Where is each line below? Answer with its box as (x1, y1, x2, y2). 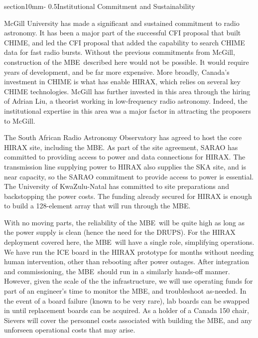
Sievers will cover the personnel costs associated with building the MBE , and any (4, 315, 252, 325)
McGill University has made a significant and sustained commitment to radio (4, 17, 240, 28)
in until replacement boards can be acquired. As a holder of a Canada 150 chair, (4, 305, 249, 316)
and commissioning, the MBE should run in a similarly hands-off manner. (4, 266, 230, 276)
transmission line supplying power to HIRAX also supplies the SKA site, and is (4, 161, 246, 171)
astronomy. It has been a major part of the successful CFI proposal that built (4, 27, 241, 38)
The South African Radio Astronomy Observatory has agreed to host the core (4, 132, 242, 143)
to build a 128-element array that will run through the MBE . (4, 200, 191, 211)
